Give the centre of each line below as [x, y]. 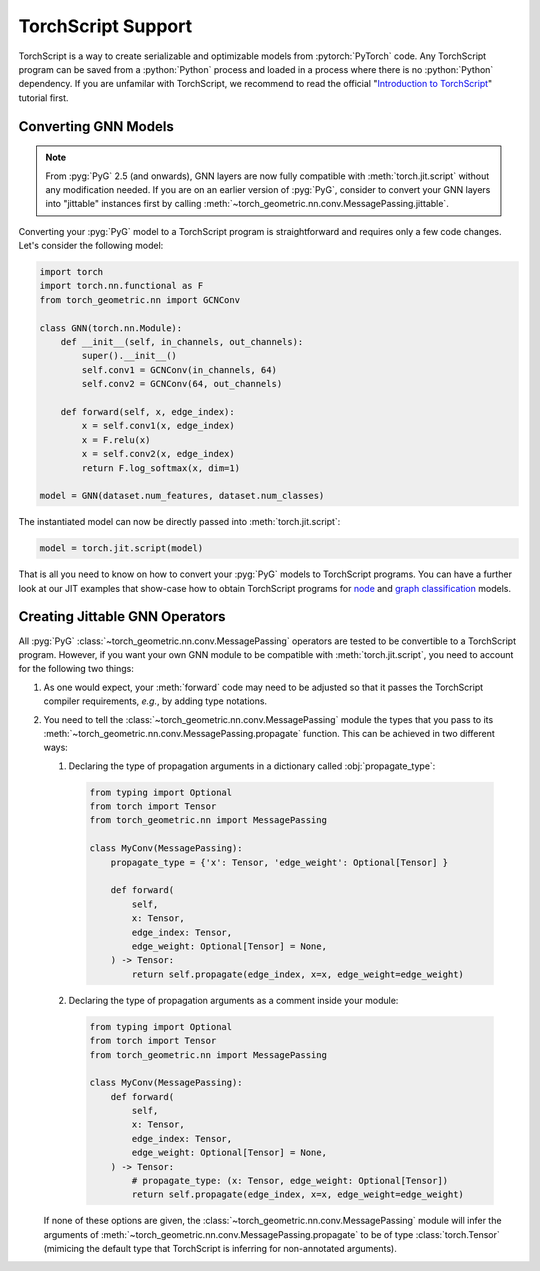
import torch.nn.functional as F [121, 286]
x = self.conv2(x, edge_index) [158, 454]
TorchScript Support [105, 26]
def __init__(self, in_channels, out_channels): [182, 342]
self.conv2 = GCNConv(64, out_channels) [182, 384]
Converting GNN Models [96, 126]
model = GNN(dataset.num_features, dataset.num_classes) [182, 496]
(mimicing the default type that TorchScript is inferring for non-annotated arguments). [220, 1249]
